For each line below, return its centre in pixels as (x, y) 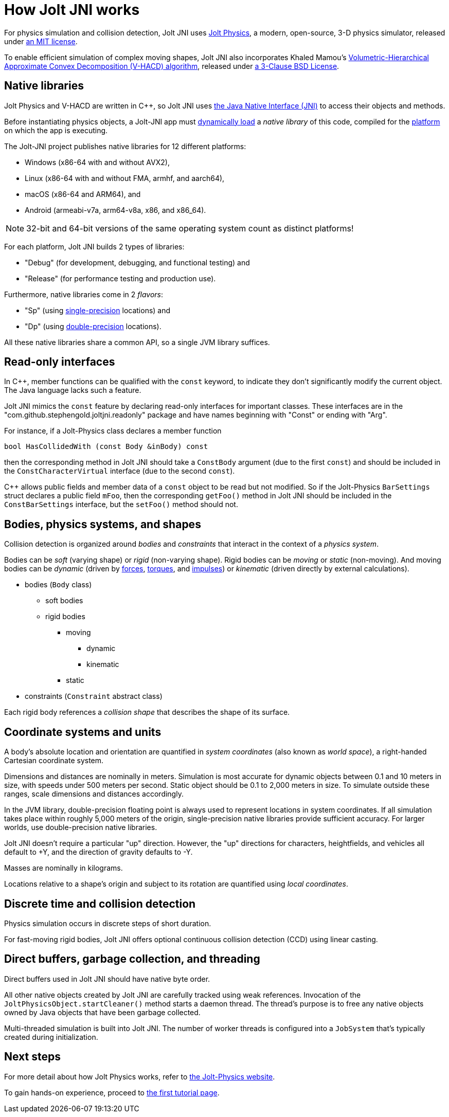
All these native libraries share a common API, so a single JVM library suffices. (137, 342)
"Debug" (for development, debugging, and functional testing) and (137, 262)
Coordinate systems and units (83, 732)
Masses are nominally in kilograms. (64, 868)
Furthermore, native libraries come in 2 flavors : (84, 294)
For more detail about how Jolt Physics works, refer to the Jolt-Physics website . (140, 1076)
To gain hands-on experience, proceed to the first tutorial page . (112, 1092)
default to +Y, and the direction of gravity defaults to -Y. (98, 852)
